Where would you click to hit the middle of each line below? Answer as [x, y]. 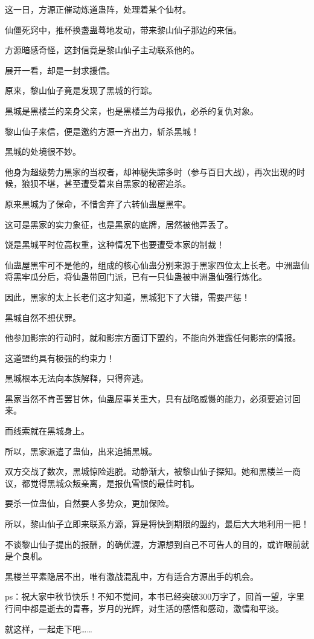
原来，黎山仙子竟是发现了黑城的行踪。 [81, 90]
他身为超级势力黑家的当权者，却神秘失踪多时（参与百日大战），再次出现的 [151, 171]
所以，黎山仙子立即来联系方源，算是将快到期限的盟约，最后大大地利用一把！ [157, 524]
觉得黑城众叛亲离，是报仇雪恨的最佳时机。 [114, 483]
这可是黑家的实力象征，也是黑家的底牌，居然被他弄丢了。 [119, 224]
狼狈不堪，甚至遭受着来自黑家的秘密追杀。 [106, 183]
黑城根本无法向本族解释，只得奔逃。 [77, 378]
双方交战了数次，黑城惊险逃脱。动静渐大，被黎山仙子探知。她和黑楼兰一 [149, 471]
